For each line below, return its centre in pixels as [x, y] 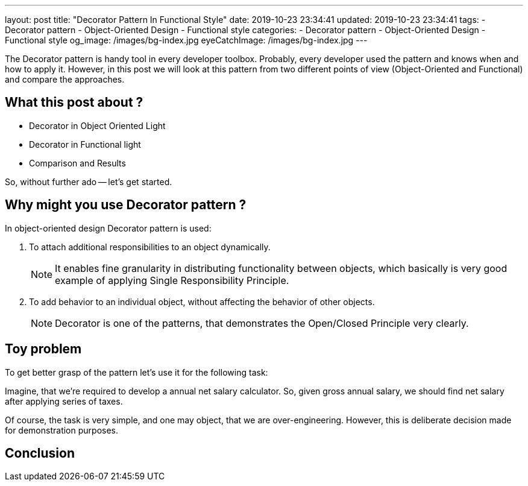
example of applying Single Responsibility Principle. [172, 280]
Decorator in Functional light [85, 144]
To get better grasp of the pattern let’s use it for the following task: [137, 372]
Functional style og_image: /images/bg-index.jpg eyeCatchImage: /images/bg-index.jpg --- [186, 40]
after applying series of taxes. [64, 401]
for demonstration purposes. [61, 430]
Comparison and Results [77, 163]
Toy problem [43, 349]
